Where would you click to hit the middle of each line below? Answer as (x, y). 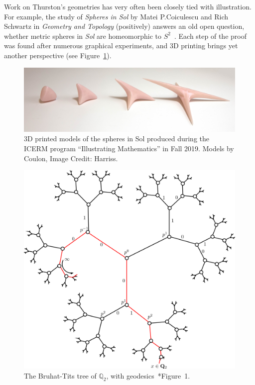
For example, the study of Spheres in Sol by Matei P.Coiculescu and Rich (116, 16)
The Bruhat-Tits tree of (60, 375)
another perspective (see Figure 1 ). (58, 55)
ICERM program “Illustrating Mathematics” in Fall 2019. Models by (129, 148)
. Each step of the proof (210, 36)
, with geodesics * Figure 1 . (148, 375)
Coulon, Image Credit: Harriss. (71, 158)
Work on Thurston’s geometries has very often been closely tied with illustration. (128, 6)
